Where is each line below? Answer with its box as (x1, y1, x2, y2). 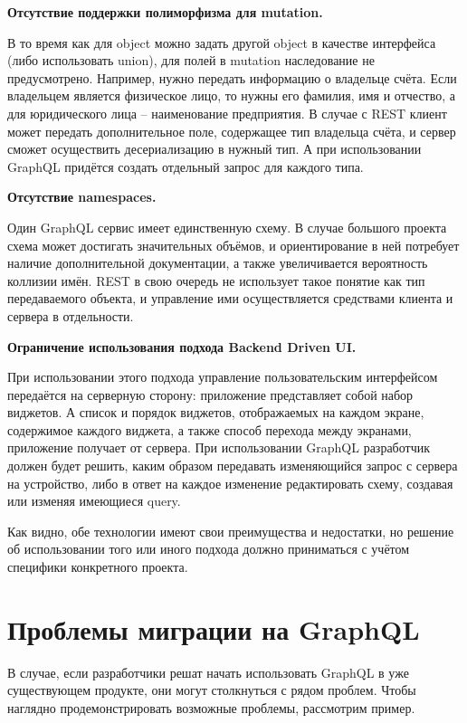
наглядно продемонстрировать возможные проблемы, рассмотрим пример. (7, 698, 415, 717)
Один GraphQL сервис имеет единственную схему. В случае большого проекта (7, 217, 447, 236)
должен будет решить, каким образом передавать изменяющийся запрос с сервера (7, 456, 458, 475)
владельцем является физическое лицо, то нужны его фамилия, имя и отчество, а (7, 86, 456, 105)
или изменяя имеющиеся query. (7, 491, 181, 510)
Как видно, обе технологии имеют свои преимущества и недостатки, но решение (7, 521, 454, 540)
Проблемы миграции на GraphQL (7, 610, 420, 647)
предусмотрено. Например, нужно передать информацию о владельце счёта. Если (7, 68, 457, 87)
